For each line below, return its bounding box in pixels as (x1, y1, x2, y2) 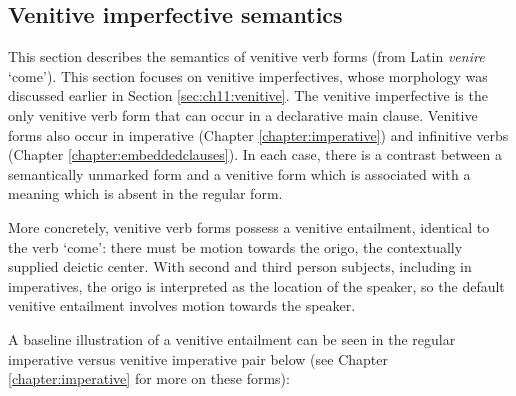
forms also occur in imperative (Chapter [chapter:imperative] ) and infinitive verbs (8, 124, 509, 145)
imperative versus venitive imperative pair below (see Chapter (8, 348, 388, 369)
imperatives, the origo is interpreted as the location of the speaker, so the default (8, 275, 505, 296)
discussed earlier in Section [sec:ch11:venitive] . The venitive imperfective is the (8, 85, 488, 106)
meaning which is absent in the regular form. (8, 183, 283, 204)
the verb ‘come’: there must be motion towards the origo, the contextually (8, 236, 463, 257)
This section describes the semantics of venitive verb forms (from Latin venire (8, 46, 485, 67)
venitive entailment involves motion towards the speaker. (8, 295, 356, 316)
